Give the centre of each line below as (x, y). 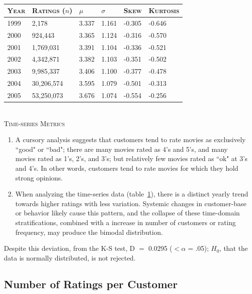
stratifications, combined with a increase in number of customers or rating (126, 222)
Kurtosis (164, 10)
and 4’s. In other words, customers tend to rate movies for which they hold (127, 168)
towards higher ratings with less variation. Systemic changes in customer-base (131, 203)
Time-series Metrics (34, 123)
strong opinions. (39, 177)
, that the (234, 248)
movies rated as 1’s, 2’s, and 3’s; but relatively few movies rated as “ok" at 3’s (131, 158)
